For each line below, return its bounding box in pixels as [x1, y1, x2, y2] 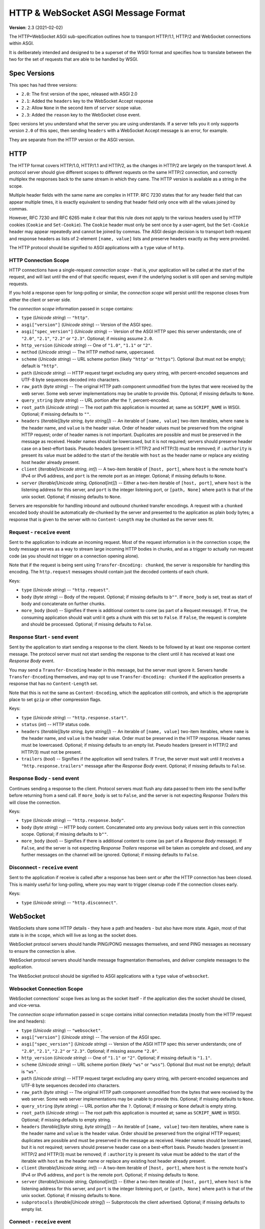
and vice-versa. [9, 1002, 41, 1008]
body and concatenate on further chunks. [21, 601, 106, 607]
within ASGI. [9, 40, 34, 46]
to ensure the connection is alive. [9, 948, 76, 954]
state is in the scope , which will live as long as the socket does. [9, 932, 137, 938]
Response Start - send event [9, 633, 79, 640]
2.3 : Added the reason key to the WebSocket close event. [21, 112, 141, 117]
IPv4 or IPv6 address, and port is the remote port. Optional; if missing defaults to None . [21, 1171, 199, 1177]
